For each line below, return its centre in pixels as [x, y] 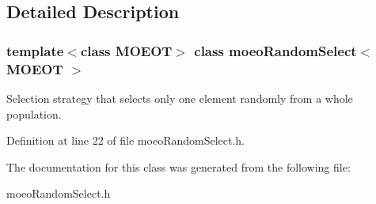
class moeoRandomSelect [275, 50]
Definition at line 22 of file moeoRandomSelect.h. [126, 140]
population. [34, 113]
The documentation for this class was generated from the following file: [179, 166]
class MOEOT [126, 50]
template [35, 50]
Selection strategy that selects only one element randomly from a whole [180, 98]
